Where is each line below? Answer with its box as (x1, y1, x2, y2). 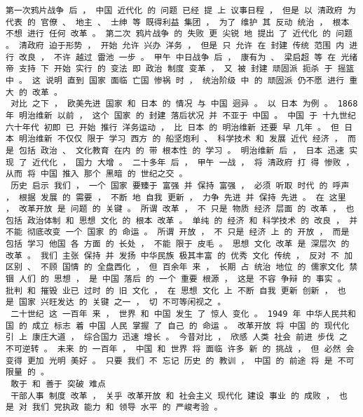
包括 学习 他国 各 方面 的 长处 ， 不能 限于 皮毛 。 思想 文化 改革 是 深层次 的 (6, 239, 350, 249)
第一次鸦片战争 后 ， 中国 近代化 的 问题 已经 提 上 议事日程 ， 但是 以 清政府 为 (6, 6, 356, 15)
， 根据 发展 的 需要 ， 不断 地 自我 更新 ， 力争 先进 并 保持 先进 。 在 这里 (6, 192, 346, 203)
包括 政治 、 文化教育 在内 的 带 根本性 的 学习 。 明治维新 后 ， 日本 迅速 (19, 145, 345, 156)
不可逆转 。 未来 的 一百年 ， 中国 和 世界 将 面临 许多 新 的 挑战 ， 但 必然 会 (6, 344, 355, 355)
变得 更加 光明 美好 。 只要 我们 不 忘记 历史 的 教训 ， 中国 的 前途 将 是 (6, 355, 333, 366)
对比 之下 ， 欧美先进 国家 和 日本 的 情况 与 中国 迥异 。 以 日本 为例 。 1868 (11, 99, 358, 109)
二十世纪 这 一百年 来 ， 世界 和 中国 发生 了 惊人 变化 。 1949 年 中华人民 (11, 309, 340, 320)
